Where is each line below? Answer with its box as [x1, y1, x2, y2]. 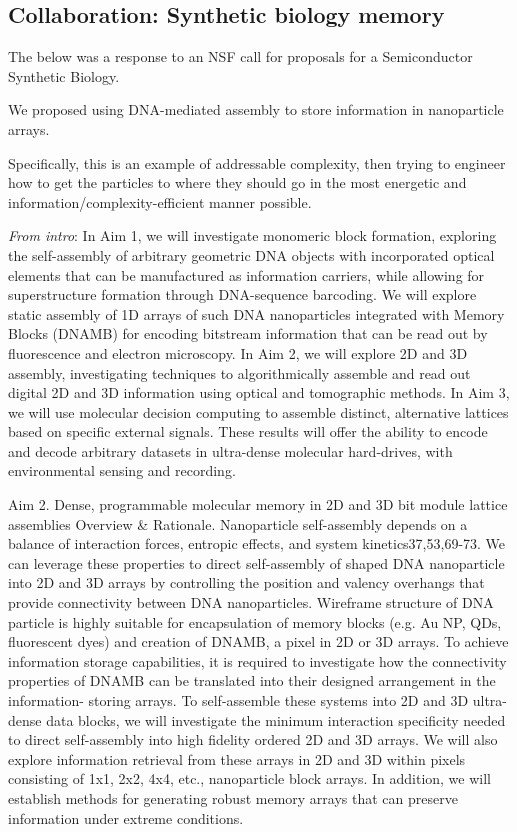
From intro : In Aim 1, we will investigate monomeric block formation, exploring [8, 225, 497, 246]
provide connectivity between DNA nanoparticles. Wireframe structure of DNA [8, 592, 494, 613]
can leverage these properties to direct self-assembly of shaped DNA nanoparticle [8, 552, 505, 573]
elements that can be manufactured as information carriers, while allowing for [8, 264, 485, 285]
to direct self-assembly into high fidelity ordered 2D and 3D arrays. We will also [8, 729, 498, 750]
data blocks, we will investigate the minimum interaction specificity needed [46, 709, 506, 730]
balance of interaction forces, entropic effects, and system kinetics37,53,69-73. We [8, 533, 506, 554]
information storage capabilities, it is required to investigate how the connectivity [8, 650, 507, 671]
